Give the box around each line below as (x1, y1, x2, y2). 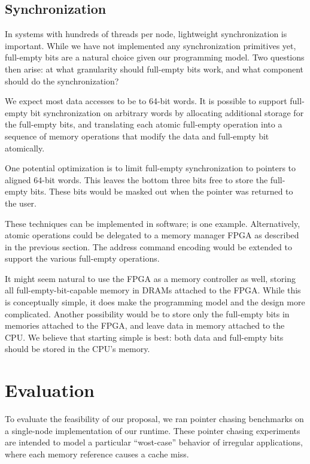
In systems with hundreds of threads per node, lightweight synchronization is (5, 28, 287, 40)
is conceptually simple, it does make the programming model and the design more (5, 296, 305, 308)
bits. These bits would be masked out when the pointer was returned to (30, 185, 293, 198)
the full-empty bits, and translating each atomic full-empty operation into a (5, 118, 282, 131)
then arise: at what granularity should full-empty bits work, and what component (5, 62, 303, 75)
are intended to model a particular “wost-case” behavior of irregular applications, (5, 436, 303, 448)
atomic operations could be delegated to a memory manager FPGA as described (5, 229, 299, 241)
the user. (5, 196, 37, 209)
